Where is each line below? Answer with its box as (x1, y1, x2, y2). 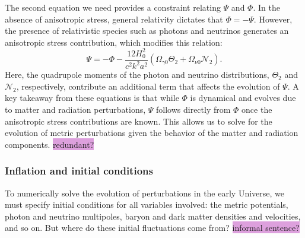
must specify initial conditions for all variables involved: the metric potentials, (5, 198, 288, 211)
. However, (253, 12, 293, 25)
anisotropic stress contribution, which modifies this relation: (5, 36, 223, 48)
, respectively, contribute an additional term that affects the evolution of (16, 80, 280, 92)
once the (242, 103, 272, 116)
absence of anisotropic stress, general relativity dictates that (5, 12, 223, 25)
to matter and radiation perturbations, (5, 103, 146, 116)
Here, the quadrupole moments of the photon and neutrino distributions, (5, 68, 269, 81)
